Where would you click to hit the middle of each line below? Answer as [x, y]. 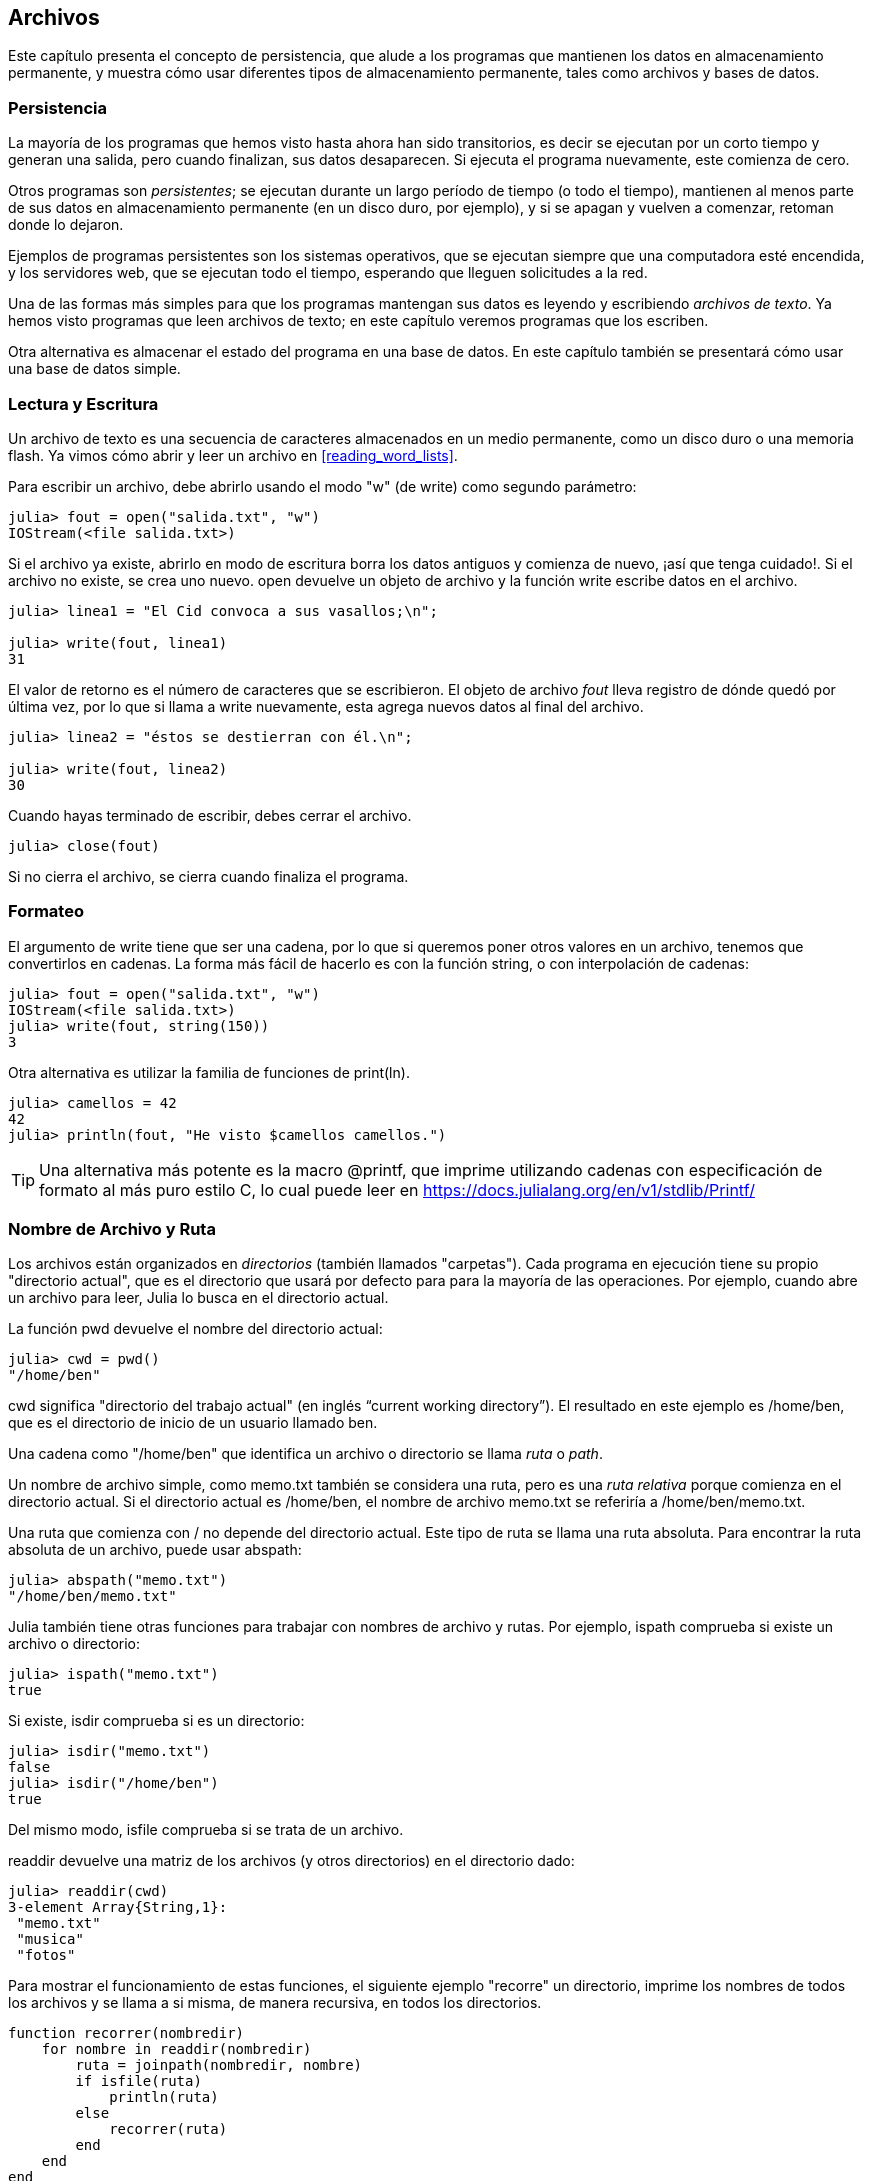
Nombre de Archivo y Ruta [112, 1229]
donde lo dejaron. [66, 225]
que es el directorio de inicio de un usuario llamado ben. [193, 1423]
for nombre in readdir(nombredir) [176, 2049]
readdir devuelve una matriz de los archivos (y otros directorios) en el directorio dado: [291, 1861]
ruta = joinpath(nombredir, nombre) [219, 2065]
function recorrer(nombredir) [126, 2033]
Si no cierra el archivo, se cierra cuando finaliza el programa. [208, 876]
